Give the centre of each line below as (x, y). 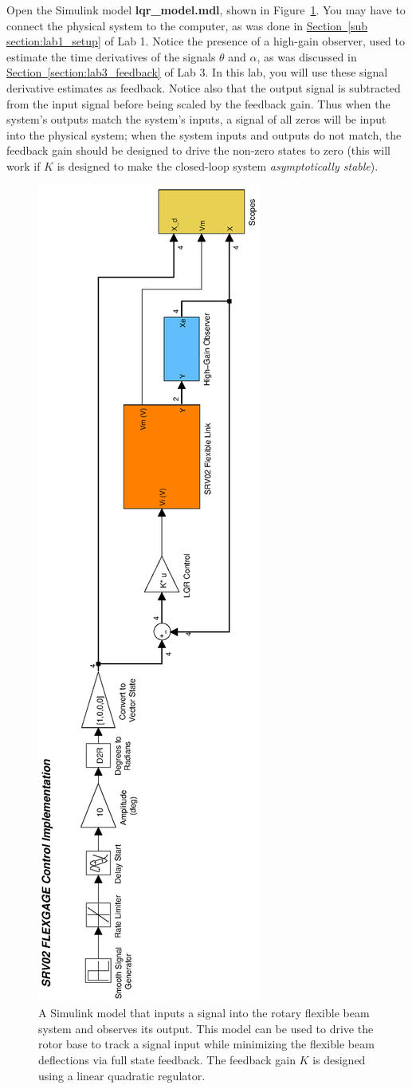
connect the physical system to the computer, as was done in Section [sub (187, 25)
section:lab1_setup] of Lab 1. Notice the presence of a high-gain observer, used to (206, 41)
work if (24, 165)
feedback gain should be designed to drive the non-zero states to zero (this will (198, 150)
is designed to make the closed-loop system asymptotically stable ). (218, 165)
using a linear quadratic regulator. (122, 1075)
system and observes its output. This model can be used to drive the (206, 1028)
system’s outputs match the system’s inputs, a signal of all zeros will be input (196, 119)
